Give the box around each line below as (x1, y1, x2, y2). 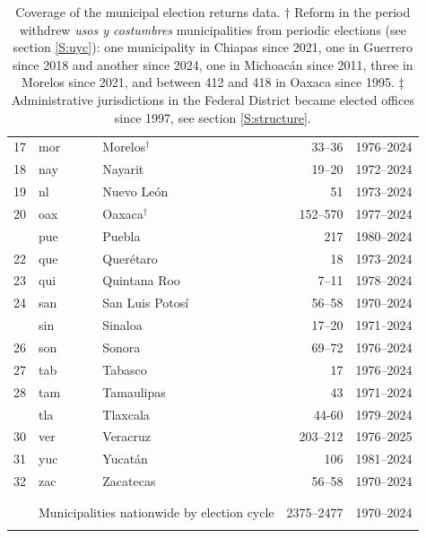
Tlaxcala (102, 404, 150, 423)
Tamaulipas (102, 382, 166, 401)
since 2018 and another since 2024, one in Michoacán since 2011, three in (12, 55, 413, 74)
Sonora (102, 338, 141, 356)
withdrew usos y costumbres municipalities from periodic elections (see (19, 20, 406, 39)
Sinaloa (102, 316, 143, 334)
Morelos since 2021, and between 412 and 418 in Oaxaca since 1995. (21, 73, 395, 91)
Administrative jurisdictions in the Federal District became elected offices (11, 90, 414, 108)
